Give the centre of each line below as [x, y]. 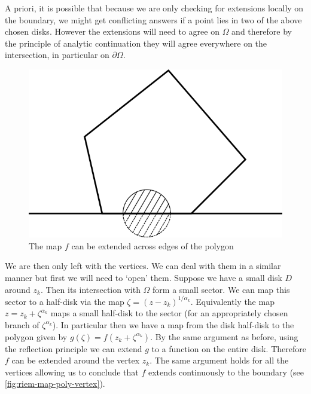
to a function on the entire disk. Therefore [229, 348]
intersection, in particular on [57, 55]
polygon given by [36, 336]
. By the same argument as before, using [224, 336]
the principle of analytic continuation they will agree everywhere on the [136, 43]
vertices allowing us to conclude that [72, 372]
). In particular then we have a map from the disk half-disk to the [173, 324]
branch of [22, 324]
